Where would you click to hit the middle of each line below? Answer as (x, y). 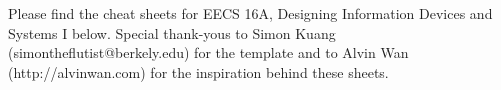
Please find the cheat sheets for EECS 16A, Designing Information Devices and (250, 13)
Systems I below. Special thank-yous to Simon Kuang (172, 32)
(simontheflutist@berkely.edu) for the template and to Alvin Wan (208, 52)
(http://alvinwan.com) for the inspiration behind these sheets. (198, 71)
